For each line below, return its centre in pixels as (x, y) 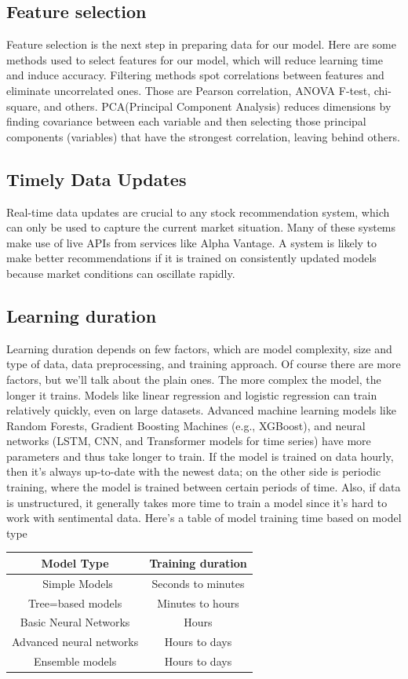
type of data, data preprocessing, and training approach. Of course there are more (204, 364)
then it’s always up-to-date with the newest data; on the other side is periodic (194, 471)
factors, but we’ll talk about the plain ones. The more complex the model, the (194, 379)
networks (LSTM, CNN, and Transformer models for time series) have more (189, 441)
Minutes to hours (198, 602)
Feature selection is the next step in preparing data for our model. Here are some (201, 44)
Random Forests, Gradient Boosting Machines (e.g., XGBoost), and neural (186, 425)
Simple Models (78, 583)
